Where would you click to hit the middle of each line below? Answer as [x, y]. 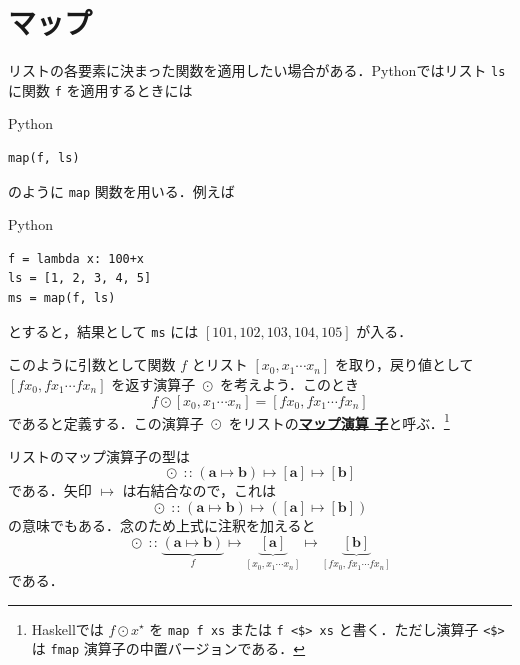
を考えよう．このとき [289, 383]
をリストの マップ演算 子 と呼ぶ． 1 [339, 421]
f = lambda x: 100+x [76, 258]
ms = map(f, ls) [62, 298]
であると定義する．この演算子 [106, 422]
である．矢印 [50, 490]
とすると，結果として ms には [103, 330]
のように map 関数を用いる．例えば [121, 190]
